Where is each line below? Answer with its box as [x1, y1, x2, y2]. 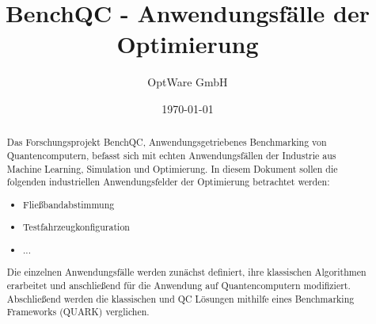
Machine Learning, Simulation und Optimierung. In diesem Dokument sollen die [6, 162, 338, 175]
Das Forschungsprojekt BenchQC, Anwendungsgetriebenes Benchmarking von [6, 135, 327, 149]
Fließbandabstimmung [23, 197, 115, 211]
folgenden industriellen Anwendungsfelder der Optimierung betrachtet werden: [6, 175, 330, 189]
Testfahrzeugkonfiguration [23, 220, 130, 234]
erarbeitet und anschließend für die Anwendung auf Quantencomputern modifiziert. [6, 279, 351, 292]
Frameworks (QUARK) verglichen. [6, 305, 150, 318]
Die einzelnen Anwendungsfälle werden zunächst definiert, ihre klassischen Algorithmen [6, 265, 367, 279]
